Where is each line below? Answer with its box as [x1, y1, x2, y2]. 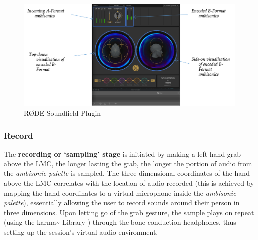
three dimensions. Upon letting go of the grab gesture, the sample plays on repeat [4, 207, 254, 217]
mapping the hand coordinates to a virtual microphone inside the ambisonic [4, 187, 236, 198]
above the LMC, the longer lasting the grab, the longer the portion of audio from [4, 158, 252, 168]
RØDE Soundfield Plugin [24, 108, 101, 118]
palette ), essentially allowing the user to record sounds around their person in [4, 197, 240, 208]
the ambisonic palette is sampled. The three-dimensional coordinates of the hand [4, 168, 250, 178]
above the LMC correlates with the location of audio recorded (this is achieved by [4, 177, 254, 188]
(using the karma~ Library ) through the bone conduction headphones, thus [4, 217, 236, 227]
